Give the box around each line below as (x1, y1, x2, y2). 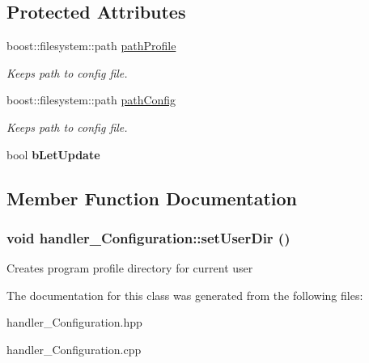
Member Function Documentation (6, 185, 298, 210)
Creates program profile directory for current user (6, 260, 253, 276)
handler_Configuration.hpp (6, 314, 142, 331)
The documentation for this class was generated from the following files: (6, 286, 363, 303)
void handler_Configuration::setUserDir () (6, 227, 291, 247)
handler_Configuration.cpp (6, 340, 142, 357)
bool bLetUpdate (6, 146, 100, 163)
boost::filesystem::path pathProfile (6, 37, 176, 54)
